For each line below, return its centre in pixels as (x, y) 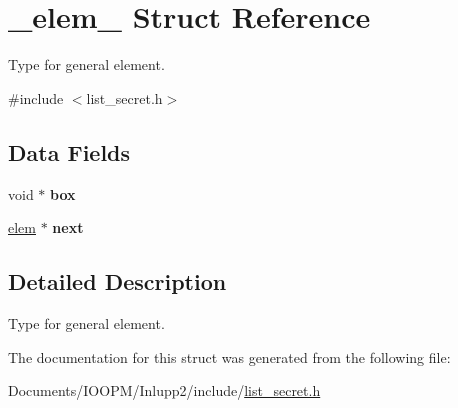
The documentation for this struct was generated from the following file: (229, 356)
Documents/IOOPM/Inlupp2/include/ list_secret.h (164, 390)
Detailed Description (117, 281)
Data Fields (69, 151)
